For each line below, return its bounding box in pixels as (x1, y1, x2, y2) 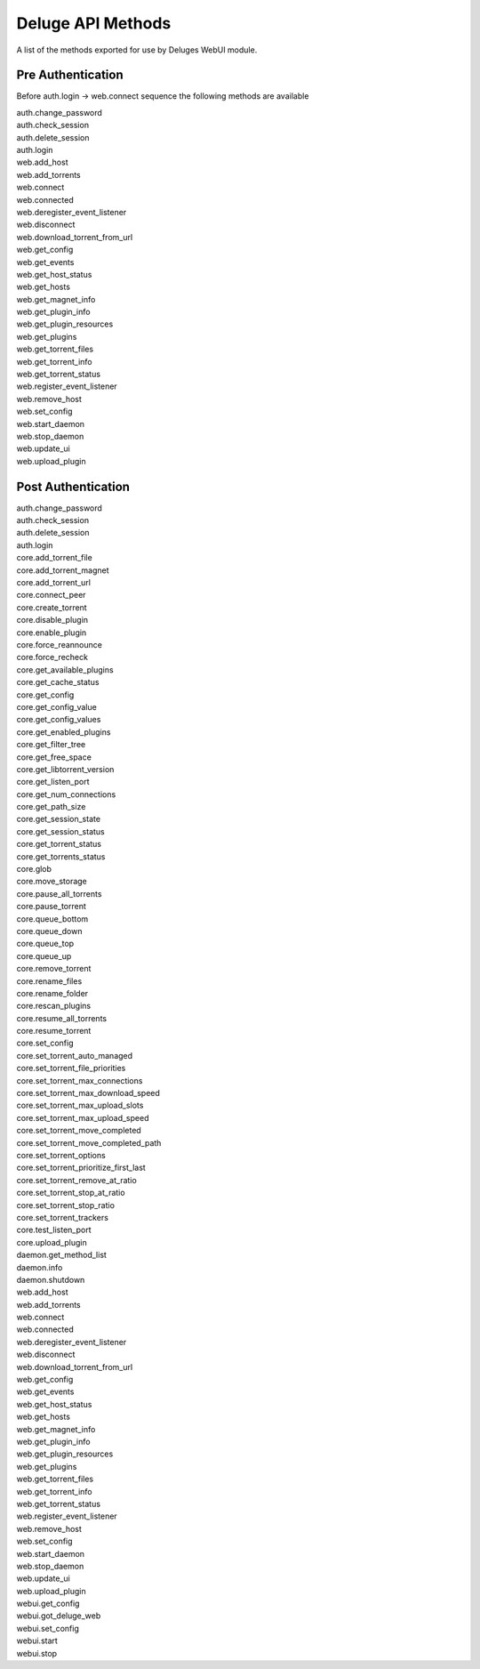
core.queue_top (16, 939, 75, 949)
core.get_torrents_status (16, 851, 106, 862)
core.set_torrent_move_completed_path (16, 1137, 162, 1148)
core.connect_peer (16, 590, 86, 601)
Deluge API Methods (16, 13, 172, 33)
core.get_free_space (16, 752, 92, 762)
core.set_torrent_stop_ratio (16, 1199, 116, 1210)
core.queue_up (16, 950, 72, 961)
